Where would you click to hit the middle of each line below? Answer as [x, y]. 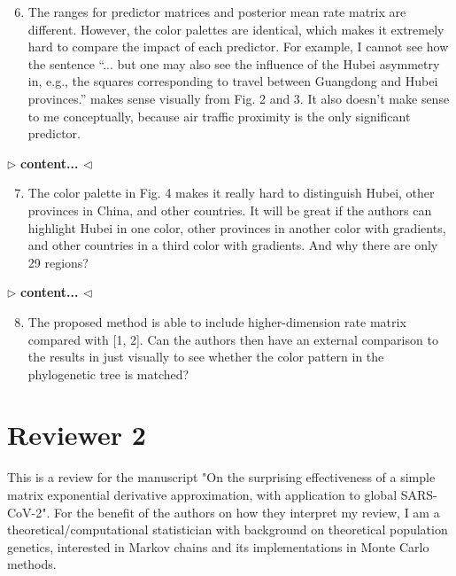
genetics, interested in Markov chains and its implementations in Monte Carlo [218, 546]
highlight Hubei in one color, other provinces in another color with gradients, [237, 227]
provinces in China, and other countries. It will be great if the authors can [230, 210]
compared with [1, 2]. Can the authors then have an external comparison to [233, 339]
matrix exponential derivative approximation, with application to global [202, 494]
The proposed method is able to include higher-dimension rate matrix [217, 321]
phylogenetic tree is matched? [108, 374]
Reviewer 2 [77, 435]
